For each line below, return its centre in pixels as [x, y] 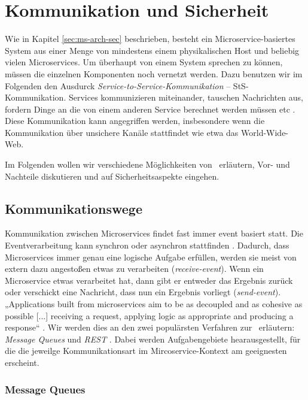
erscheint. [22, 362]
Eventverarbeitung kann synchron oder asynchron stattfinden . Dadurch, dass [147, 245]
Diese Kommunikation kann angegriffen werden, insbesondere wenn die [135, 121]
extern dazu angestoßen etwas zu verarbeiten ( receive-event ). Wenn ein [134, 269]
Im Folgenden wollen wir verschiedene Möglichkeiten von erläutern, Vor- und [147, 164]
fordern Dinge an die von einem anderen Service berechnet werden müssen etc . [150, 109]
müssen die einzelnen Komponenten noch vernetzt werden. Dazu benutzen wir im [154, 73]
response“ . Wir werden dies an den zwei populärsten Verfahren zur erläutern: [150, 327]
